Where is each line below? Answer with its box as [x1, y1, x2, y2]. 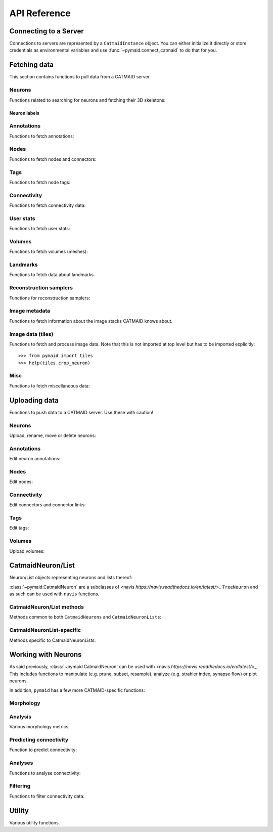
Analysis [9, 713, 32, 720]
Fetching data [9, 61, 54, 69]
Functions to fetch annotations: [9, 133, 74, 139]
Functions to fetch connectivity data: [9, 202, 86, 208]
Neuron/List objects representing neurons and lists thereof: [9, 575, 132, 581]
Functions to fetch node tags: [9, 179, 71, 185]
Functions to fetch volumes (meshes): [9, 248, 88, 255]
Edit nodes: [9, 478, 33, 485]
